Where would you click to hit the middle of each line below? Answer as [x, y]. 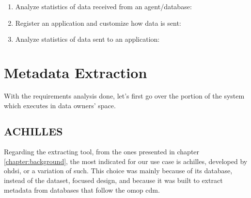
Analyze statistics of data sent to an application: [87, 39]
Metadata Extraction [76, 72]
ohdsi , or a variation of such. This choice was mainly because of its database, [118, 171]
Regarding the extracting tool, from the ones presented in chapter [102, 152]
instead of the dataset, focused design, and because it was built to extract [113, 180]
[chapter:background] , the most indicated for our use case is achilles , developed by [126, 161]
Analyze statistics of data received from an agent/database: [103, 6]
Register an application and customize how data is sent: [98, 23]
